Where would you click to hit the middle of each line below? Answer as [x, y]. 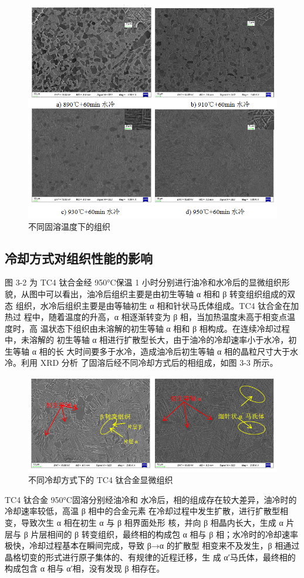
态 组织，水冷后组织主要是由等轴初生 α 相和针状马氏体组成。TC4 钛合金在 [148, 305]
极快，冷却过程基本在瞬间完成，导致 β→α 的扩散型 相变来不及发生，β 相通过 [152, 545]
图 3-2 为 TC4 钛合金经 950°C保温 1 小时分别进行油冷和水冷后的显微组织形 [147, 282]
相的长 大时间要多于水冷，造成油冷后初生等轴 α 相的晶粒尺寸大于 [164, 351]
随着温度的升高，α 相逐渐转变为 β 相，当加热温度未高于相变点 [168, 317]
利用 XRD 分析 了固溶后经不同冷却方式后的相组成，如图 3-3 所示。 [149, 363]
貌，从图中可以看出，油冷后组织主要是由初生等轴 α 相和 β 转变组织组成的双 [150, 293]
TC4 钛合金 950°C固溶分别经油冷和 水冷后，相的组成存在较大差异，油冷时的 [151, 499]
